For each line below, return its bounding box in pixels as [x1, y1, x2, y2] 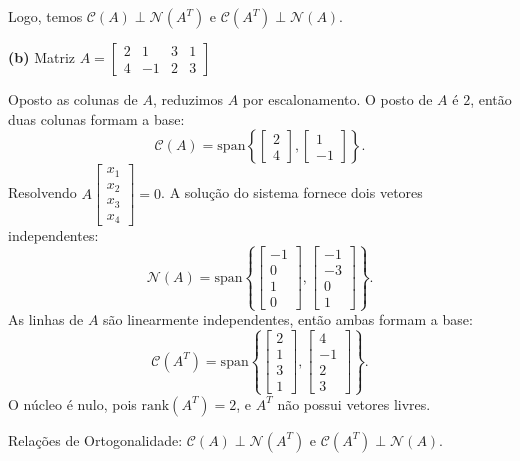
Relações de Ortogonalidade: [8, 429, 183, 450]
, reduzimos [152, 89, 224, 109]
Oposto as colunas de [8, 89, 138, 109]
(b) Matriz [8, 47, 76, 67]
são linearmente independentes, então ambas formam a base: [103, 309, 473, 330]
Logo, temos [8, 6, 83, 26]
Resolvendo [8, 182, 77, 203]
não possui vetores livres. [277, 393, 431, 414]
